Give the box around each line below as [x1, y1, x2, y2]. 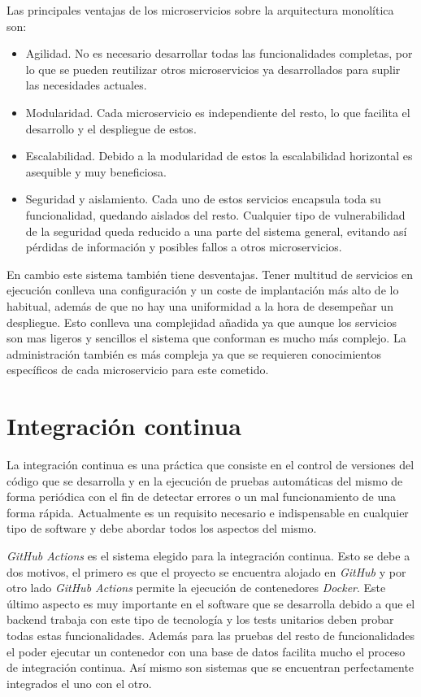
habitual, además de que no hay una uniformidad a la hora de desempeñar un [7, 297, 393, 314]
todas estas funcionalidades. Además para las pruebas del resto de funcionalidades [7, 626, 415, 643]
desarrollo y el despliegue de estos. [25, 120, 197, 137]
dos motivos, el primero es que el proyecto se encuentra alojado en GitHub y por [7, 563, 406, 580]
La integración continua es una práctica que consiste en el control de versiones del [7, 456, 414, 473]
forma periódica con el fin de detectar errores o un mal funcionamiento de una [7, 488, 397, 505]
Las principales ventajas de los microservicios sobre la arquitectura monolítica [7, 2, 394, 18]
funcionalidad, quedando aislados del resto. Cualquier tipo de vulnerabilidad [25, 206, 406, 223]
